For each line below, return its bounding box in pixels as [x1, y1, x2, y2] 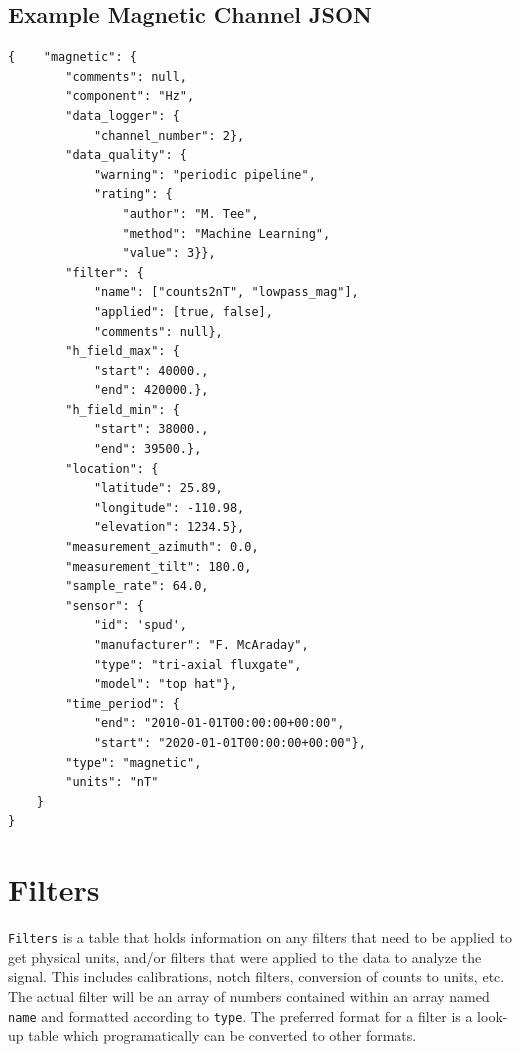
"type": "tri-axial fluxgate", [93, 657, 302, 672]
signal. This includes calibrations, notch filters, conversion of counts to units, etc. [8, 966, 505, 987]
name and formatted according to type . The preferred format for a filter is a [8, 1005, 473, 1026]
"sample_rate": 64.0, [65, 579, 209, 594]
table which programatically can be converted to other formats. [28, 1025, 417, 1046]
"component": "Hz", [65, 89, 195, 104]
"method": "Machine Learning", [122, 226, 331, 241]
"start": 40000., [93, 363, 209, 378]
